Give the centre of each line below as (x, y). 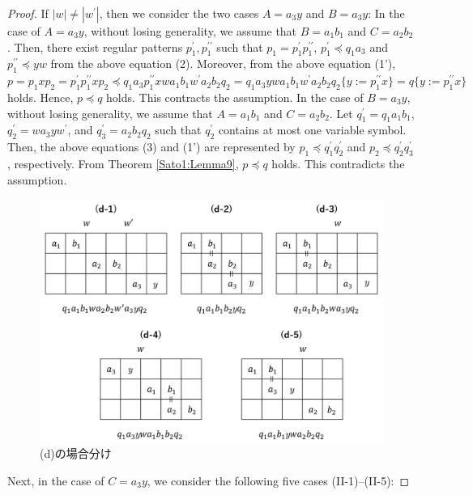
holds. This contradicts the (338, 163)
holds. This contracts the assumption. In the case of (235, 97)
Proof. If (28, 13)
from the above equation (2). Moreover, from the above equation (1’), (223, 63)
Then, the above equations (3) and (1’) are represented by (151, 147)
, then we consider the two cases (179, 13)
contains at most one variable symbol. (312, 130)
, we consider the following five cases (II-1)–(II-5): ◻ (278, 480)
